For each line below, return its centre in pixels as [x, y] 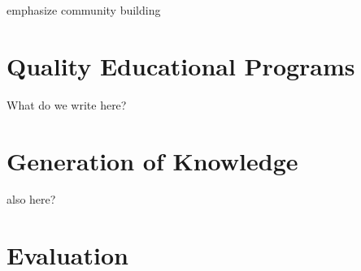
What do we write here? [67, 104]
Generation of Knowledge [152, 160]
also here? [31, 199]
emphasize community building [84, 10]
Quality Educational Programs [181, 65]
